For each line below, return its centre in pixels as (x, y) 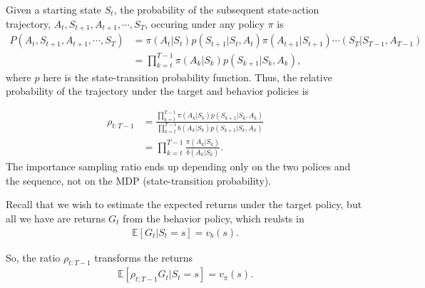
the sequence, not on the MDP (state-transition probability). (139, 180)
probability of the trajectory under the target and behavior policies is (158, 91)
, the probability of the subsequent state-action (216, 9)
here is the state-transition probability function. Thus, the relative (188, 77)
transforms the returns (143, 257)
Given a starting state (54, 9)
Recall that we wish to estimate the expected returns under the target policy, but (184, 204)
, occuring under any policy (205, 23)
